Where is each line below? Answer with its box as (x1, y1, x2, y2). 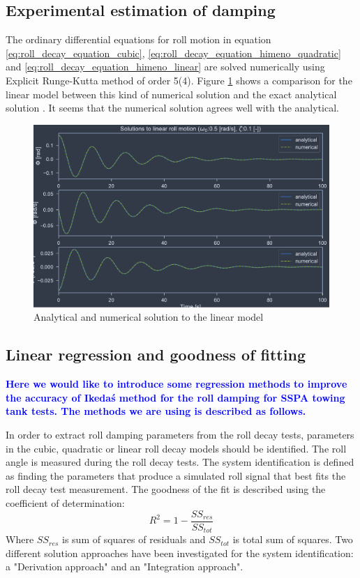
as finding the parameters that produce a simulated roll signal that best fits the (6, 468, 346, 482)
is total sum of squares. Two (232, 532, 353, 547)
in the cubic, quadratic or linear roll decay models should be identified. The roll (6, 441, 347, 455)
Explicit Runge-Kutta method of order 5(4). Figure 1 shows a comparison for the (6, 73, 352, 87)
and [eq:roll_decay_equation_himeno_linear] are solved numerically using (6, 59, 325, 74)
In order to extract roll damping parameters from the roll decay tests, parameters (6, 427, 354, 442)
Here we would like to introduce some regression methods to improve (6, 377, 347, 391)
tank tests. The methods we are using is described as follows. (6, 404, 306, 418)
